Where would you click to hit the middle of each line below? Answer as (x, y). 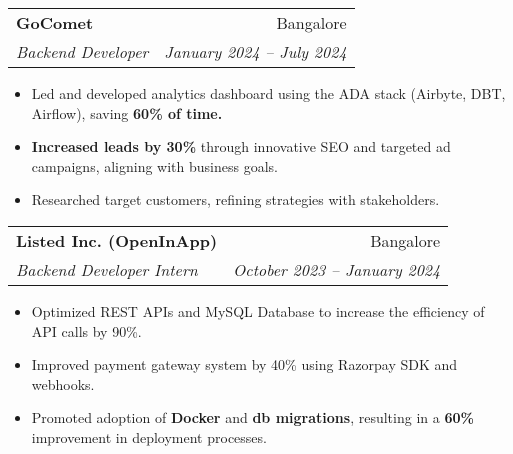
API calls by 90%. (86, 330)
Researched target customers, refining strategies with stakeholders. (235, 199)
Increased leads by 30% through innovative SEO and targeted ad (241, 146)
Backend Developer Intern (107, 269)
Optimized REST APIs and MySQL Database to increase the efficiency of (258, 310)
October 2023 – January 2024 (337, 269)
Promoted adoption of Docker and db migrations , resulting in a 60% (252, 417)
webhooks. (63, 383)
